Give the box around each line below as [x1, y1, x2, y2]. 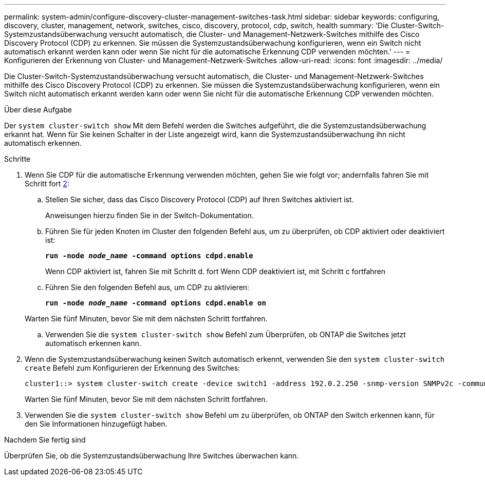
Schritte [4, 155, 31, 163]
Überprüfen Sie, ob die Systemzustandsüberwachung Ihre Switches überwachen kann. [4, 451, 299, 460]
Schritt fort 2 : [25, 179, 69, 188]
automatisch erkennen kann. [45, 339, 141, 348]
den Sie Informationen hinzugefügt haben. [25, 419, 167, 428]
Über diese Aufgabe [4, 105, 72, 114]
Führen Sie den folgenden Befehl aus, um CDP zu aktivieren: [45, 283, 250, 292]
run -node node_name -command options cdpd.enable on [45, 299, 266, 307]
